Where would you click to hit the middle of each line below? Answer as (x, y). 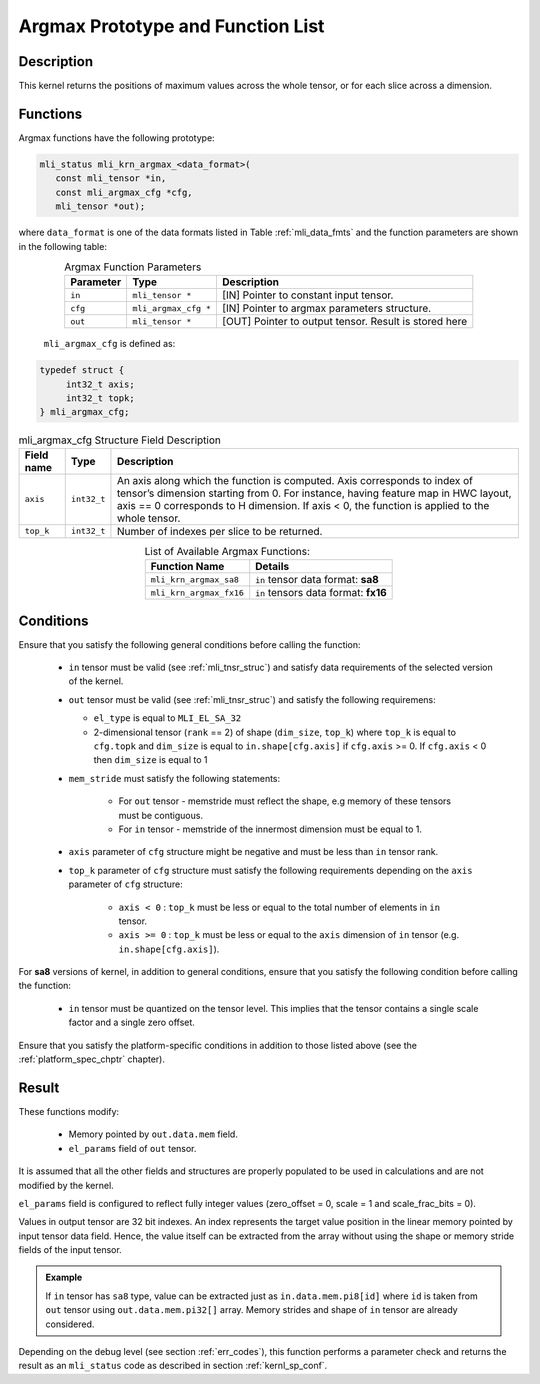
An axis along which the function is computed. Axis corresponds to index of (295, 480)
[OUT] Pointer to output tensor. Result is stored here (344, 322)
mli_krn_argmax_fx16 (197, 592)
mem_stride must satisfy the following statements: (174, 778)
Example (64, 1277)
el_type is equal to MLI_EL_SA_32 (167, 718)
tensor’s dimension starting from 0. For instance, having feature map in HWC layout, (314, 493)
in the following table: (62, 246)
